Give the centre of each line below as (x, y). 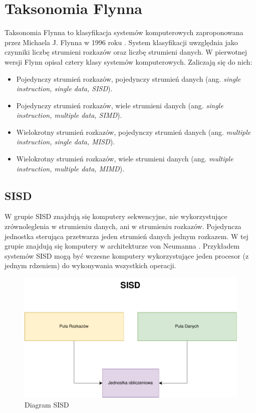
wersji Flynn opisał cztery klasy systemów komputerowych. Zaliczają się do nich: (129, 61)
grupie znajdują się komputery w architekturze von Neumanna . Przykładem (122, 246)
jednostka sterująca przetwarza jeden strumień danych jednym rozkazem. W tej (126, 236)
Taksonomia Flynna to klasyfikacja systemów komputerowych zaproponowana (124, 32)
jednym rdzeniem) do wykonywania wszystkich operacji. (90, 265)
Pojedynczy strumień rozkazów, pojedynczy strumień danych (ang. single (129, 78)
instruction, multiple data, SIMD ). (69, 115)
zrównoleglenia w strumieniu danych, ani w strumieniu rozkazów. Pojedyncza (123, 226)
